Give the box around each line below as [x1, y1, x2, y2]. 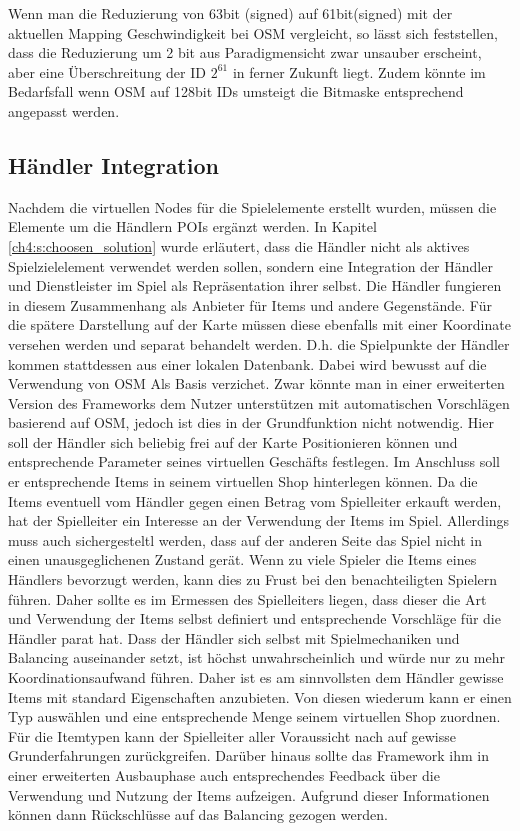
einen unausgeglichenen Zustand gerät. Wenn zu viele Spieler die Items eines [8, 549, 477, 570]
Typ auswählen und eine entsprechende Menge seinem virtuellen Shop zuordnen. [8, 706, 501, 727]
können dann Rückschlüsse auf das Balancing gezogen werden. [8, 804, 388, 825]
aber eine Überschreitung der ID [8, 61, 206, 82]
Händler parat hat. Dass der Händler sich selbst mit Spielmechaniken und [8, 627, 460, 648]
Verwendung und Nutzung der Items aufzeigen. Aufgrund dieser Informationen [8, 784, 490, 805]
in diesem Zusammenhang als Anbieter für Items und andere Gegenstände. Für [8, 294, 492, 315]
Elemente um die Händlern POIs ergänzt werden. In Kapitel [8, 216, 377, 237]
